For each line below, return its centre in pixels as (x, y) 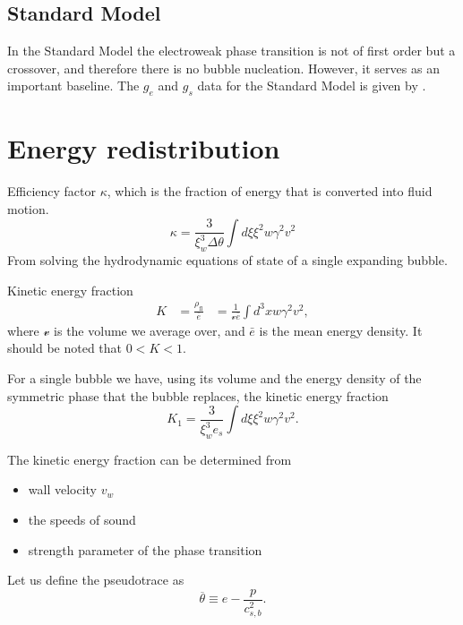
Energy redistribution (144, 148)
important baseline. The (73, 86)
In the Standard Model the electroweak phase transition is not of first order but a (231, 51)
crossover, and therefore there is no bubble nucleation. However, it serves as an (223, 68)
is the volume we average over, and (150, 330)
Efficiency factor (52, 191)
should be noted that (65, 348)
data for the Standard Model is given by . (312, 86)
